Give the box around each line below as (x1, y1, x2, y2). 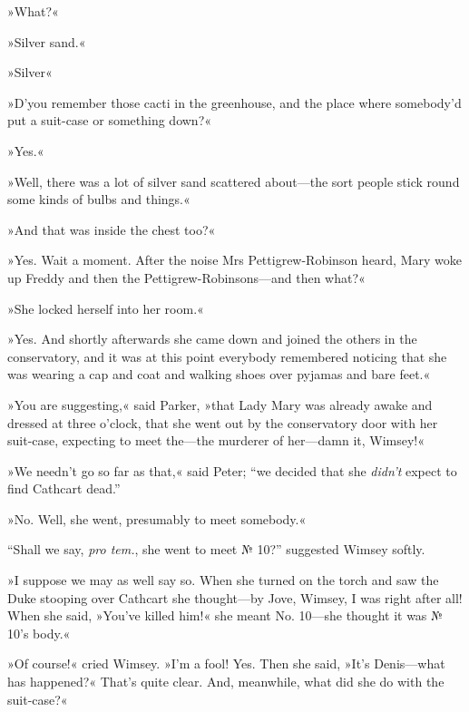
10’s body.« (7, 623, 71, 642)
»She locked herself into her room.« (7, 298, 204, 317)
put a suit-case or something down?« (7, 111, 212, 130)
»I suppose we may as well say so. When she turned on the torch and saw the (7, 571, 439, 590)
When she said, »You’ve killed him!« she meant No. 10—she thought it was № (7, 606, 443, 625)
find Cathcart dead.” (7, 479, 121, 498)
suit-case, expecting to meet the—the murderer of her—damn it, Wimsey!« (7, 431, 425, 450)
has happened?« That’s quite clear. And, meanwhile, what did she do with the (7, 672, 445, 691)
